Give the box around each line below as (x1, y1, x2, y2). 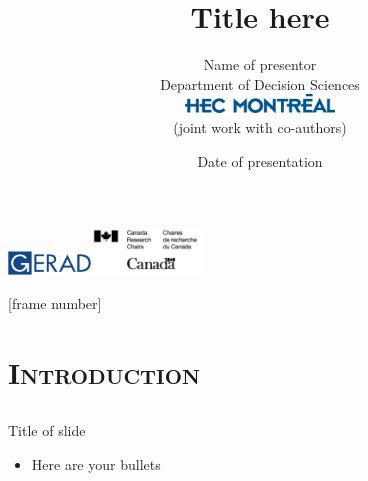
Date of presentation (197, 150, 323, 171)
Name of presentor (203, 54, 317, 75)
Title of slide (8, 420, 86, 441)
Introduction (8, 351, 201, 392)
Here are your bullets (31, 453, 161, 474)
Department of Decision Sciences (160, 73, 360, 94)
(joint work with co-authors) (173, 117, 347, 138)
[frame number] (8, 292, 102, 313)
